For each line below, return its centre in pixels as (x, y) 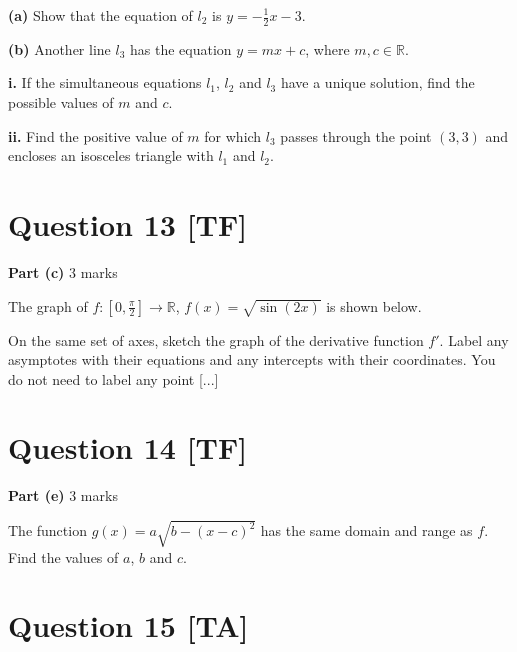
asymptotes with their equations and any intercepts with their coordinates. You (252, 359)
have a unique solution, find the (377, 82)
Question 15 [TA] (128, 625)
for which (233, 135)
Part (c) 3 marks (63, 271)
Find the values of (63, 556)
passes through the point (356, 135)
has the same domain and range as (366, 530)
